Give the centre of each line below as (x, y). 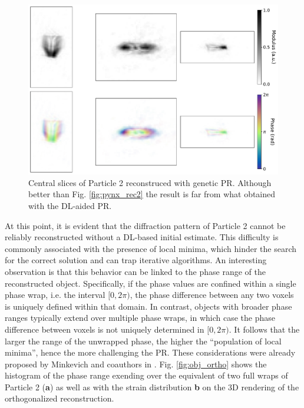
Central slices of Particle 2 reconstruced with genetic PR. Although (150, 182)
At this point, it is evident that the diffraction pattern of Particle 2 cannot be (145, 225)
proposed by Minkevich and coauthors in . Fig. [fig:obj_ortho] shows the (136, 364)
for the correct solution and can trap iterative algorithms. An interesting (136, 260)
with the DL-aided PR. (70, 205)
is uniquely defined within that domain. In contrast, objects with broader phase (148, 306)
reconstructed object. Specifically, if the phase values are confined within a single (151, 283)
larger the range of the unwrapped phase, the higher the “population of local (143, 341)
